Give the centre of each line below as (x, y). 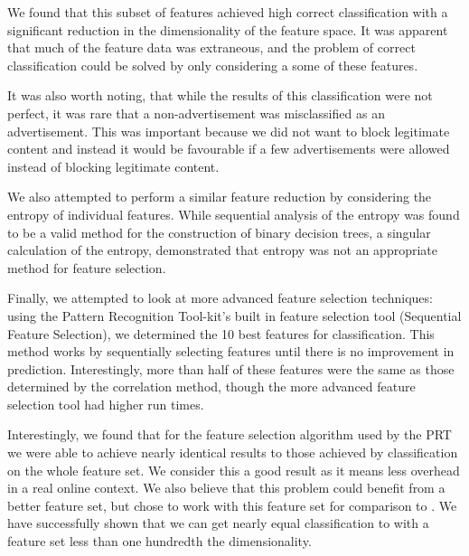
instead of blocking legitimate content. (113, 166)
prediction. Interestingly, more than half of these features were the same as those (231, 368)
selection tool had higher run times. (106, 404)
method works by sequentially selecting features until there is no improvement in (231, 351)
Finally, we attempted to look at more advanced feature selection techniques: (220, 298)
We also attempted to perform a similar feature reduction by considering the (220, 197)
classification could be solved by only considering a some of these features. (213, 65)
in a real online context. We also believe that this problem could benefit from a (226, 488)
